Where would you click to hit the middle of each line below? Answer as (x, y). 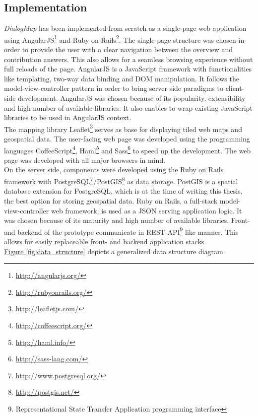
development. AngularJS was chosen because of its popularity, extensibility (132, 98)
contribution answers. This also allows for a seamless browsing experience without (129, 59)
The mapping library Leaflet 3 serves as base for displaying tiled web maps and (123, 128)
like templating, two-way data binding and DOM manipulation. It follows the (122, 78)
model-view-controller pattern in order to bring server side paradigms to (114, 88)
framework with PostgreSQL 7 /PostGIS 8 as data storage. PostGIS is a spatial (121, 180)
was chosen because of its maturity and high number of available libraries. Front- (127, 220)
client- (235, 88)
